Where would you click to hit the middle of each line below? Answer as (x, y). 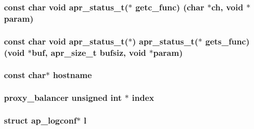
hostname (72, 75)
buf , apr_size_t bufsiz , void (89, 52)
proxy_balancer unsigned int (63, 98)
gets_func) (228, 41)
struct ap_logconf (40, 120)
